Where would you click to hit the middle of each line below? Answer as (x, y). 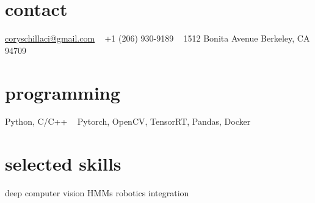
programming (63, 92)
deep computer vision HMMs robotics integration (97, 193)
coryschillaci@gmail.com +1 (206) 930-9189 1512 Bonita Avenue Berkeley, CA (157, 38)
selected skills (63, 164)
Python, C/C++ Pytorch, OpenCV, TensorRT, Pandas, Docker (128, 121)
